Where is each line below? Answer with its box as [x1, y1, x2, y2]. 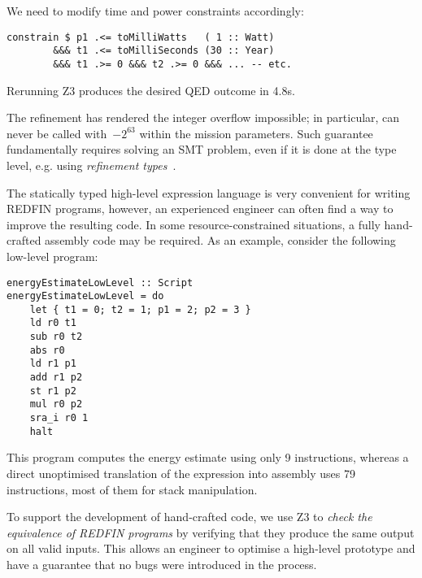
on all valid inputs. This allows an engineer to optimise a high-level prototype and [7, 540, 415, 557]
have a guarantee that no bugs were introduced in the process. [7, 555, 317, 572]
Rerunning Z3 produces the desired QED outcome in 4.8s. [7, 81, 295, 98]
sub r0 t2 [29, 331, 83, 343]
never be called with [7, 124, 107, 141]
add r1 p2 [29, 372, 83, 384]
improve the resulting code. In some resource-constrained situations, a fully [7, 215, 381, 233]
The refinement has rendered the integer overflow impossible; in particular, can [7, 109, 400, 126]
